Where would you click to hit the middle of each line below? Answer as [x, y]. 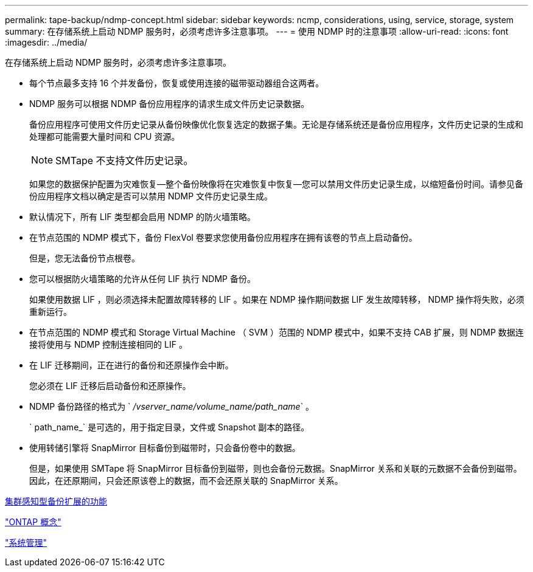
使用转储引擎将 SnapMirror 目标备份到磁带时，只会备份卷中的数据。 [165, 448]
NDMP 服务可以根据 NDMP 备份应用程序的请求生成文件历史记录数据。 [169, 104]
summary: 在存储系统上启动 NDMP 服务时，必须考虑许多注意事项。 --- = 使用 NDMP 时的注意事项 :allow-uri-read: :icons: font [257, 31]
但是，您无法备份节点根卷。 [85, 258]
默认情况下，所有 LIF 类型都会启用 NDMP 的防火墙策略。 [142, 217]
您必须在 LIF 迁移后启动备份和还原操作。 [110, 386]
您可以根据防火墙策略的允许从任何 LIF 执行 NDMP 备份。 [142, 279]
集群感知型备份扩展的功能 [56, 501]
